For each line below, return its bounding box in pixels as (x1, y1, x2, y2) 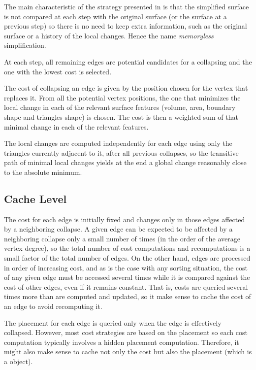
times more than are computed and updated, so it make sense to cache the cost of (4, 291, 251, 302)
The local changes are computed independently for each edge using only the (4, 138, 232, 148)
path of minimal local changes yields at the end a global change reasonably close (4, 157, 247, 168)
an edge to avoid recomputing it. (4, 301, 102, 311)
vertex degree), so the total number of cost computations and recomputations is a (4, 243, 251, 253)
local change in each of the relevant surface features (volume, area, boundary (4, 102, 236, 112)
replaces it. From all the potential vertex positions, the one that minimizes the (4, 92, 241, 102)
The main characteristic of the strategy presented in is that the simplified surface (4, 1, 249, 11)
